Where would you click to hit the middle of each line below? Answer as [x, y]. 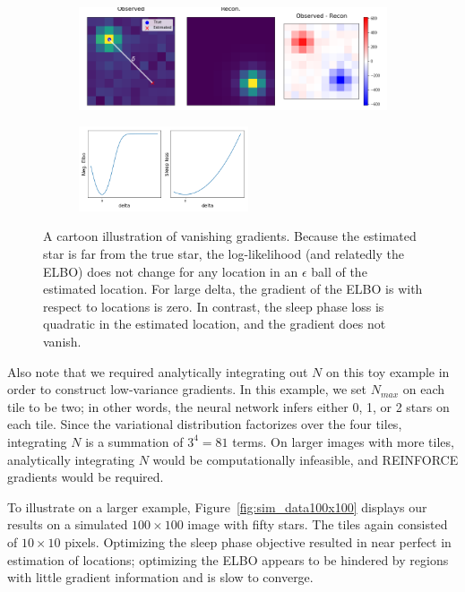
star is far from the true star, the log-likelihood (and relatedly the [224, 254]
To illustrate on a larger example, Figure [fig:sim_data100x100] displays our [217, 506]
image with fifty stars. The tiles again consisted [318, 524]
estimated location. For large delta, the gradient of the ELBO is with [233, 289]
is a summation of [134, 441]
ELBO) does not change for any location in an [171, 271]
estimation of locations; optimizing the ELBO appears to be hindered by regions [228, 559]
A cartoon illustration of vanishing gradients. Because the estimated [230, 236]
